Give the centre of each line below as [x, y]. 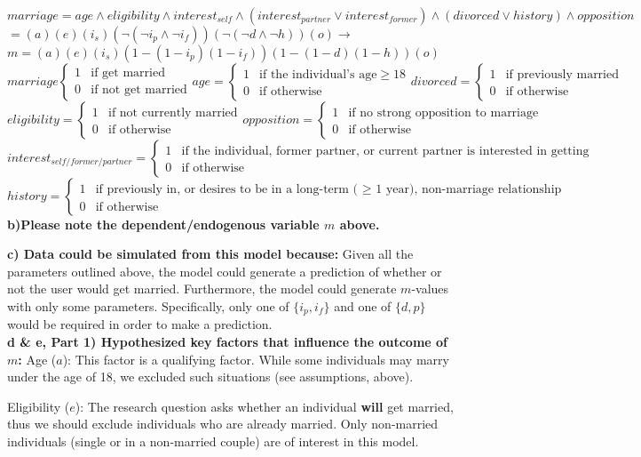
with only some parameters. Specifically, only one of [148, 305]
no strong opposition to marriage [449, 112]
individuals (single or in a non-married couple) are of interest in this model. [213, 441]
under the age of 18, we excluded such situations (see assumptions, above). [210, 377]
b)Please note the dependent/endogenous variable [163, 224]
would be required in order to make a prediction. [140, 324]
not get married [145, 90]
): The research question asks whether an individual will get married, [264, 406]
